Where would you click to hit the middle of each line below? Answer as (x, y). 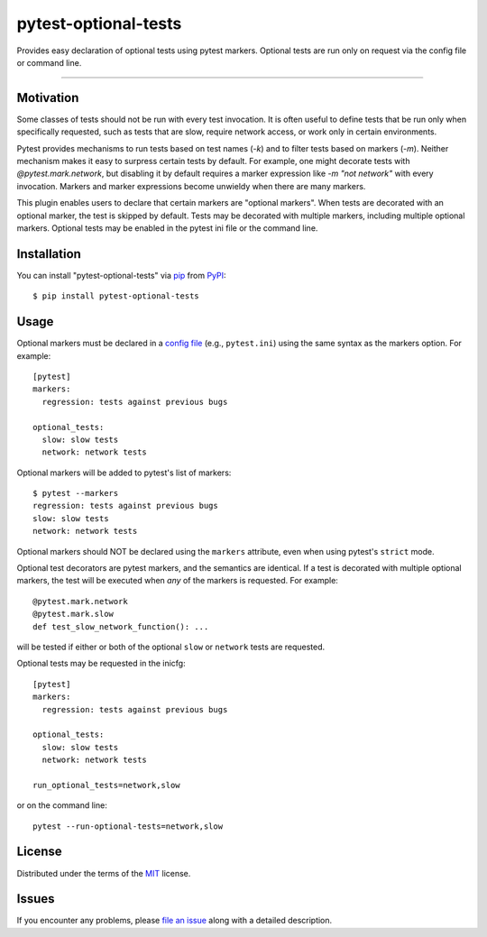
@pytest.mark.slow (74, 614)
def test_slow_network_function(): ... (121, 626)
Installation (49, 254)
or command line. (49, 62)
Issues (36, 899)
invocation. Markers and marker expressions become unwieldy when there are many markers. (191, 186)
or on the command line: (62, 805)
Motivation (48, 98)
